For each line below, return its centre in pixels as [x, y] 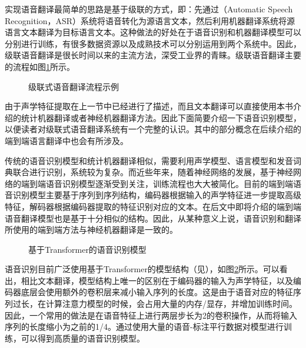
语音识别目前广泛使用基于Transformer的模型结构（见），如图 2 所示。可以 [142, 269]
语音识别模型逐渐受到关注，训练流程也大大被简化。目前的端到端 [169, 183]
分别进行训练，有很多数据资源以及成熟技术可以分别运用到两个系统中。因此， [153, 43]
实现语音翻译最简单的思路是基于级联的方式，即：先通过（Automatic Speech [149, 9]
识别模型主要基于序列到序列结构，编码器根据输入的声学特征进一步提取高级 [157, 195]
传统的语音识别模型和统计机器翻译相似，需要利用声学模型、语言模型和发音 [149, 160]
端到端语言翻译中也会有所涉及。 [66, 140]
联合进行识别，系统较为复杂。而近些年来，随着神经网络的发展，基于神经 [153, 172]
